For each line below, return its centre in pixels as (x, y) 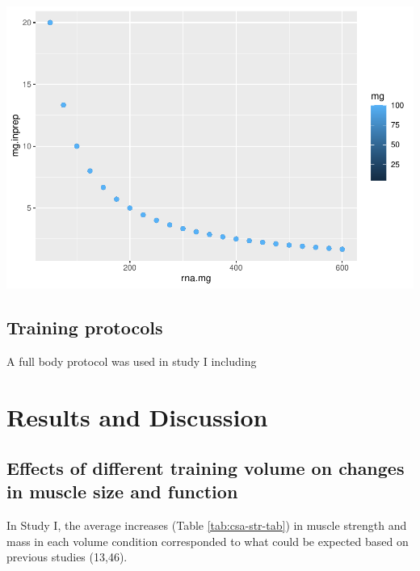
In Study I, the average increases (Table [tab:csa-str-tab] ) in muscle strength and (207, 525)
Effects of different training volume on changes (206, 468)
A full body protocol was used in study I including (132, 361)
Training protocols (85, 327)
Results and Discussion (137, 416)
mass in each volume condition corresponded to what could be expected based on (208, 541)
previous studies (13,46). (67, 557)
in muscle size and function (122, 491)
